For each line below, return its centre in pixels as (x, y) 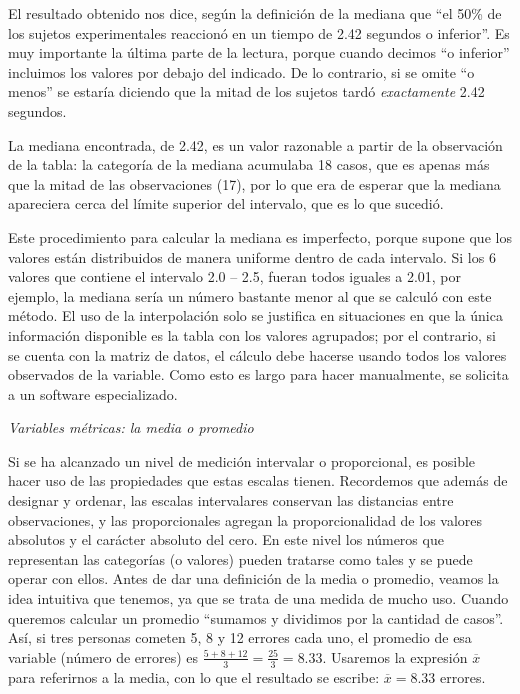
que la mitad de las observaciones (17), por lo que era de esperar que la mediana (254, 183)
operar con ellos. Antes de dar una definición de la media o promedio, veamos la (253, 578)
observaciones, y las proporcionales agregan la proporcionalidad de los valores (245, 519)
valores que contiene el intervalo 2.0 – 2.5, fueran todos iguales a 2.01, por (235, 276)
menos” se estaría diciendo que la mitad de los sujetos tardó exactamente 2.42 (246, 91)
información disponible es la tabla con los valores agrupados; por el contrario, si (252, 334)
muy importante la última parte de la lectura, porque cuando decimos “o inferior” (259, 52)
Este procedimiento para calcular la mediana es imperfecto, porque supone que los (260, 236)
